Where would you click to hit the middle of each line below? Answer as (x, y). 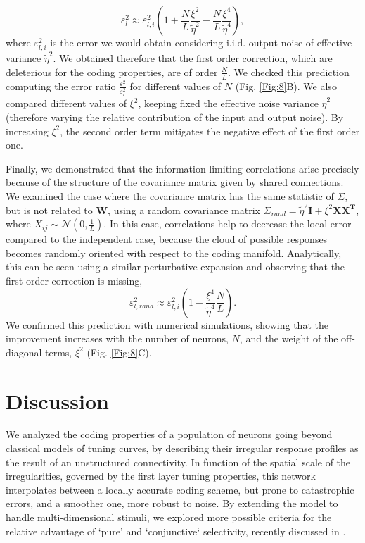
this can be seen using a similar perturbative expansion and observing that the (175, 267)
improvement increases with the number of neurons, (117, 338)
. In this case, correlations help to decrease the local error (228, 224)
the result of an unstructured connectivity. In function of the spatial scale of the (178, 462)
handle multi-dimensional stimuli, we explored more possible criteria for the (169, 517)
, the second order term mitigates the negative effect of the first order (210, 131)
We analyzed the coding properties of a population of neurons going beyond (169, 434)
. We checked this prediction (288, 71)
